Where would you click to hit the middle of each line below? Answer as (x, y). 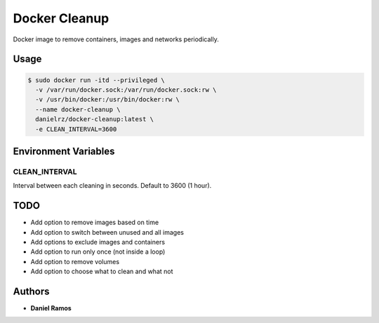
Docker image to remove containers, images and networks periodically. (116, 39)
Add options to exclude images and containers (98, 242)
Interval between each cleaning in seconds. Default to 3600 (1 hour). (112, 186)
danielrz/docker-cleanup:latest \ (95, 119)
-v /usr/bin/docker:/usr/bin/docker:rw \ (108, 99)
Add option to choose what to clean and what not (102, 272)
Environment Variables (64, 151)
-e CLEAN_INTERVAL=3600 (76, 129)
